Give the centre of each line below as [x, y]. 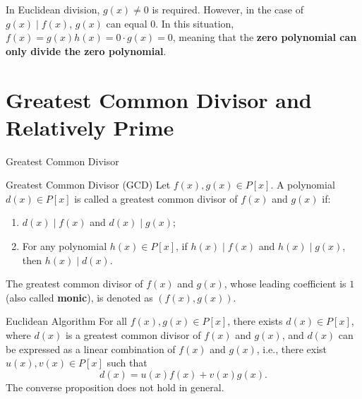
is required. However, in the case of [228, 9]
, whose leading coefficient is [285, 284]
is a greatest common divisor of [133, 335]
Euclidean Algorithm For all [67, 321]
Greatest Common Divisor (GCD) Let [88, 185]
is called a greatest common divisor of [156, 198]
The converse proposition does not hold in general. [115, 387]
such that [127, 363]
